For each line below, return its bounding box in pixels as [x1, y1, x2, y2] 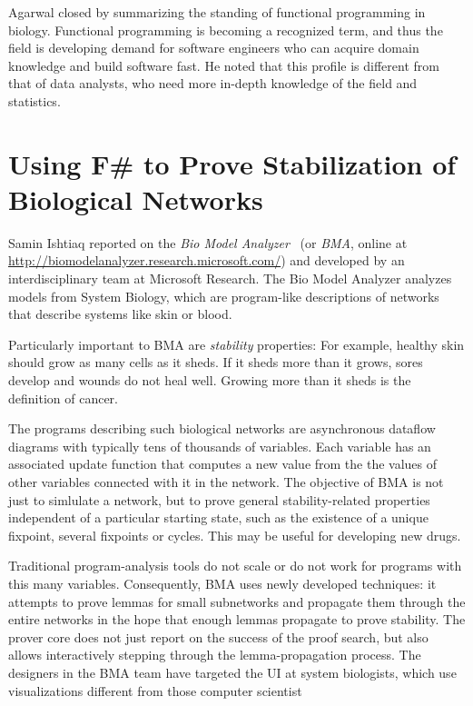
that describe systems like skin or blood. [8, 304, 232, 323]
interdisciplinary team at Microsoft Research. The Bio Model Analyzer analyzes [8, 269, 452, 288]
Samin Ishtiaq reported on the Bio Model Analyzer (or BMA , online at [8, 233, 408, 252]
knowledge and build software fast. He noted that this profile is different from [8, 55, 439, 75]
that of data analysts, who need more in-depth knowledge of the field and [8, 74, 418, 93]
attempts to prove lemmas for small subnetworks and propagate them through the [8, 592, 466, 611]
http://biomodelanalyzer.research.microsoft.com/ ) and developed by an [8, 251, 405, 270]
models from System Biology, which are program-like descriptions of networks [8, 286, 439, 305]
